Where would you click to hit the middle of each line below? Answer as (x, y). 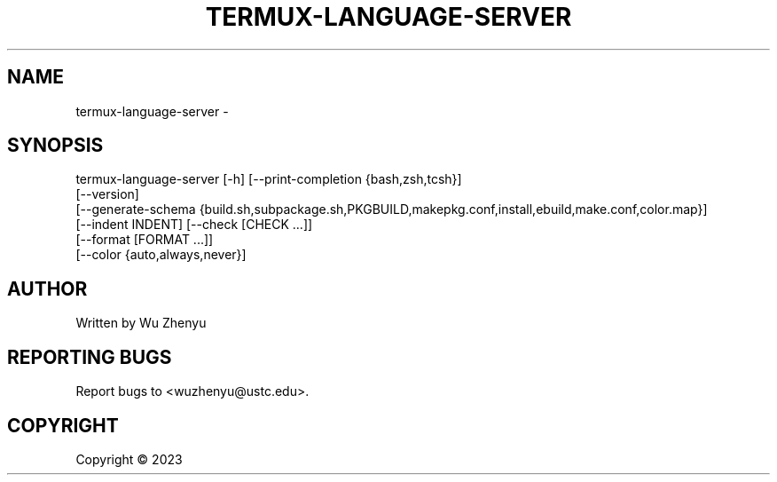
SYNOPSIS (55, 146)
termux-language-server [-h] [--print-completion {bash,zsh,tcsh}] (269, 179)
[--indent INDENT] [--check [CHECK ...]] (194, 225)
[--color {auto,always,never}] (161, 255)
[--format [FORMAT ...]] (145, 240)
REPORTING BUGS (90, 357)
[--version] (107, 194)
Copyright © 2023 (129, 459)
